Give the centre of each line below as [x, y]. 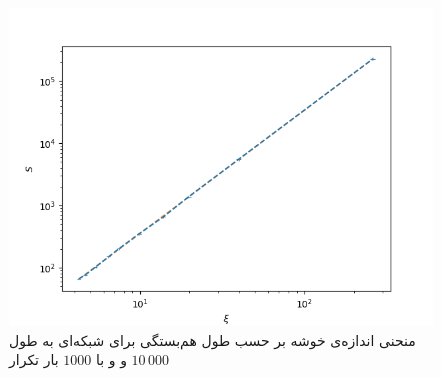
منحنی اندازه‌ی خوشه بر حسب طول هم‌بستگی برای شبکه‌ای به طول [212, 339]
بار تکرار [34, 359]
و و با [111, 359]
